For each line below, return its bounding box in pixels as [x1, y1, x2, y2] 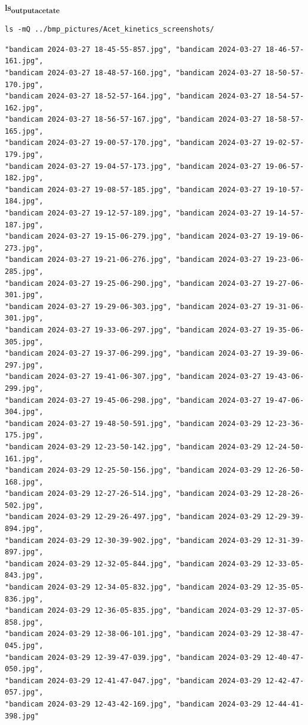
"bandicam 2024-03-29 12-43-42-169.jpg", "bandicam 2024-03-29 [5, 699, 261, 708]
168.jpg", [5, 477, 44, 486]
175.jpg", [5, 431, 44, 440]
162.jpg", [5, 103, 44, 112]
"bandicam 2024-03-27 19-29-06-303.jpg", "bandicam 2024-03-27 [5, 302, 261, 311]
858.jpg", [5, 618, 44, 627]
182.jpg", [5, 174, 44, 183]
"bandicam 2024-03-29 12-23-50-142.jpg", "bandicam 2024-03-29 [5, 442, 261, 451]
